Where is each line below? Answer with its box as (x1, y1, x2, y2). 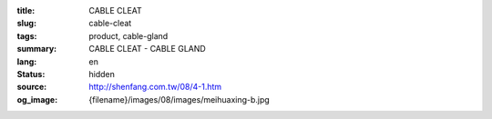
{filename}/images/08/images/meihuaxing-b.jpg (88, 94, 271, 104)
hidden (88, 68, 116, 79)
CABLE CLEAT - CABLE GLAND (88, 44, 207, 55)
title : (16, 5, 36, 15)
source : (16, 82, 47, 93)
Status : (16, 68, 46, 79)
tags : (16, 30, 37, 41)
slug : (16, 18, 36, 29)
